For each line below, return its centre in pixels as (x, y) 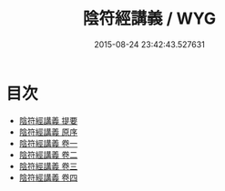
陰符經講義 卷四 (48, 177)
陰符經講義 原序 (48, 132)
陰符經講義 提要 (48, 120)
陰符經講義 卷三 (48, 166)
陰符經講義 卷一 (48, 143)
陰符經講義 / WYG (149, 19)
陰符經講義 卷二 (48, 155)
